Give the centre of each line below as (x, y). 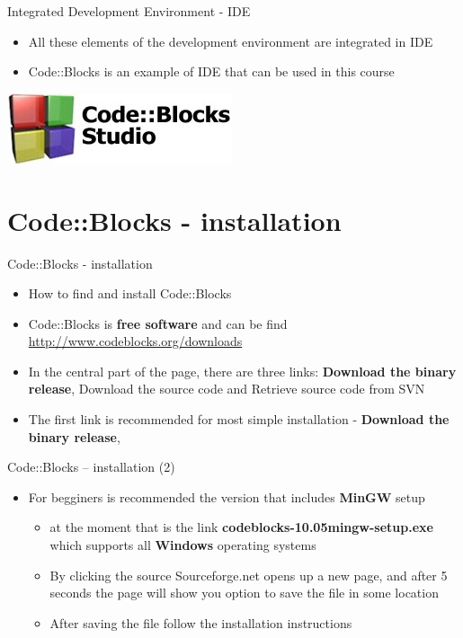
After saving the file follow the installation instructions (201, 622)
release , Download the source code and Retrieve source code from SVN (227, 389)
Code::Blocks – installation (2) (91, 467)
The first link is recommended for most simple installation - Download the (239, 419)
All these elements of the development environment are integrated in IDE (231, 41)
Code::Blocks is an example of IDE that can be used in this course (211, 71)
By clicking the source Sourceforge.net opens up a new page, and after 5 (249, 575)
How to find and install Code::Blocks (130, 293)
